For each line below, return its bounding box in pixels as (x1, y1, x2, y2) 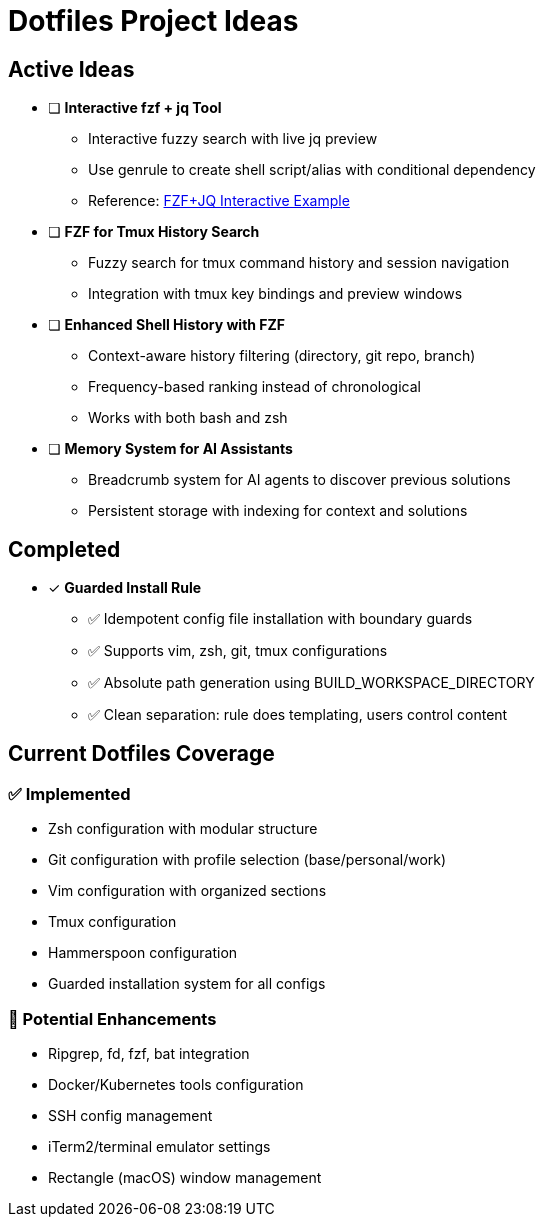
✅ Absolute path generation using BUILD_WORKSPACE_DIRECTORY (88, 674, 535, 692)
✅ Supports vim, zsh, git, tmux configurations (88, 642, 388, 660)
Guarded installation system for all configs (48, 975, 326, 993)
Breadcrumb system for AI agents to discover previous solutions (88, 471, 511, 489)
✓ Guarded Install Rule (48, 579, 202, 597)
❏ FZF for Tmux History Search (48, 223, 260, 241)
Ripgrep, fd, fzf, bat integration (48, 1044, 250, 1062)
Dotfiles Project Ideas (8, 4, 299, 38)
